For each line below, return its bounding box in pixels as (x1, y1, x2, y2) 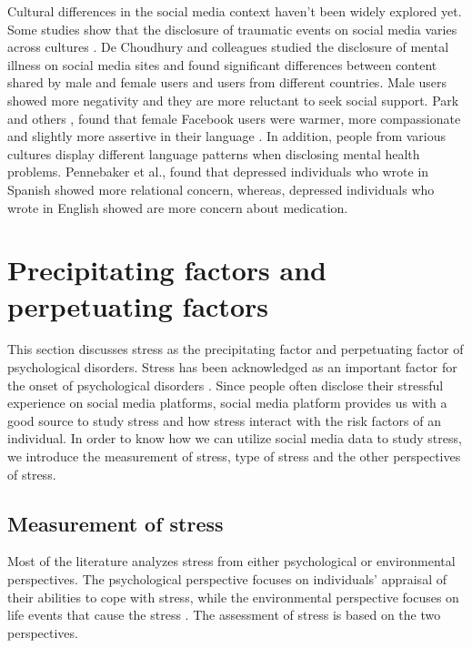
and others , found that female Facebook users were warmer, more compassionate (7, 108, 461, 127)
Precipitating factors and (7, 251, 326, 289)
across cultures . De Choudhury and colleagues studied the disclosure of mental (7, 37, 449, 56)
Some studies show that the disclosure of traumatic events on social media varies (7, 19, 457, 38)
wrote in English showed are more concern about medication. (7, 197, 348, 217)
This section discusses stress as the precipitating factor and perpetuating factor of (7, 339, 464, 359)
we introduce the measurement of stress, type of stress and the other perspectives (7, 447, 461, 465)
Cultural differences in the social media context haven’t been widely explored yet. (7, 2, 462, 20)
